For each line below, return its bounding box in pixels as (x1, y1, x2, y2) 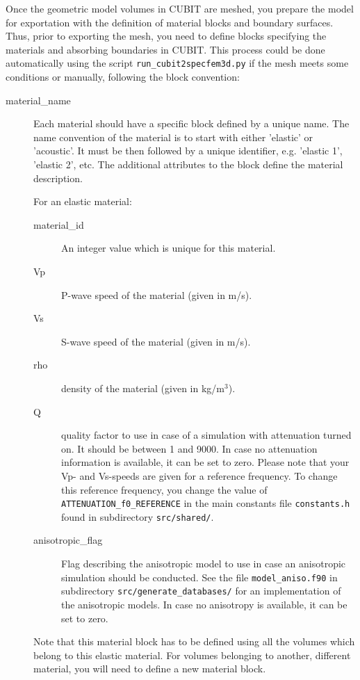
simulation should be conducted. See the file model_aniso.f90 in (61, 569, 338, 584)
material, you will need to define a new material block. (33, 661, 266, 676)
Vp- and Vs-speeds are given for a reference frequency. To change (61, 468, 338, 483)
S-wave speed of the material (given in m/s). (61, 334, 251, 348)
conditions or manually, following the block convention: (6, 70, 240, 84)
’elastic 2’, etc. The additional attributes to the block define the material (33, 157, 343, 171)
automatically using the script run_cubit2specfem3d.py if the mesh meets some (6, 56, 349, 70)
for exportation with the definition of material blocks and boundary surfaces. (6, 15, 334, 29)
